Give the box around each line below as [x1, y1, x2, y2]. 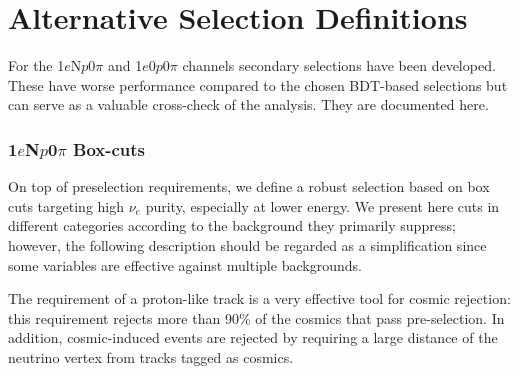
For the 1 [8, 55, 65, 76]
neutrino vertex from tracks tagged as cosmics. [8, 346, 294, 367]
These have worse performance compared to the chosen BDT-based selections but [8, 74, 508, 95]
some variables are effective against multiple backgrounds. [8, 254, 362, 275]
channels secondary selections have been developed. [182, 55, 496, 76]
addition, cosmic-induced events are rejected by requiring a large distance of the [8, 327, 498, 348]
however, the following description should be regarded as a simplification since [8, 234, 487, 255]
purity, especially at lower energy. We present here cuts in [145, 195, 500, 216]
